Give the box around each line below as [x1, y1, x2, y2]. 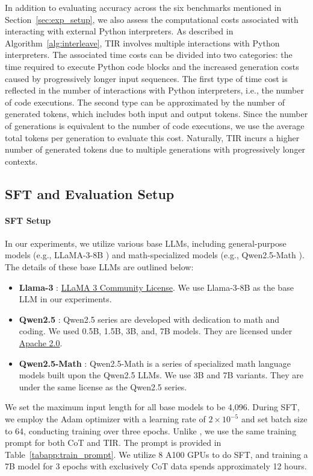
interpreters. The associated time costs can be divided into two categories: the [5, 48, 293, 61]
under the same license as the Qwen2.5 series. [19, 380, 187, 393]
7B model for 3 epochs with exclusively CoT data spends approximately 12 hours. [5, 460, 307, 472]
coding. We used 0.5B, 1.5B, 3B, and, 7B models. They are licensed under [19, 325, 293, 337]
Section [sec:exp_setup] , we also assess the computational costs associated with [5, 13, 299, 25]
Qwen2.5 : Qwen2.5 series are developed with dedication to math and [19, 313, 279, 325]
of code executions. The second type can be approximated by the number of [5, 95, 285, 108]
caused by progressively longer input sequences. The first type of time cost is [5, 72, 288, 84]
